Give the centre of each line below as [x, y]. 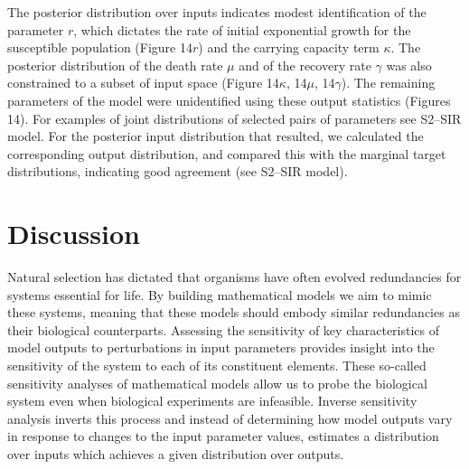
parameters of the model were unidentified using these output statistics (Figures [229, 100]
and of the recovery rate [305, 65]
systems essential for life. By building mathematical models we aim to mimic [220, 294]
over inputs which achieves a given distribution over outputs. [176, 454]
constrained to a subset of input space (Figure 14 [143, 83]
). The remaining [388, 83]
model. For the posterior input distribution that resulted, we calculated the [216, 136]
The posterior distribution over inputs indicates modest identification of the [217, 12]
